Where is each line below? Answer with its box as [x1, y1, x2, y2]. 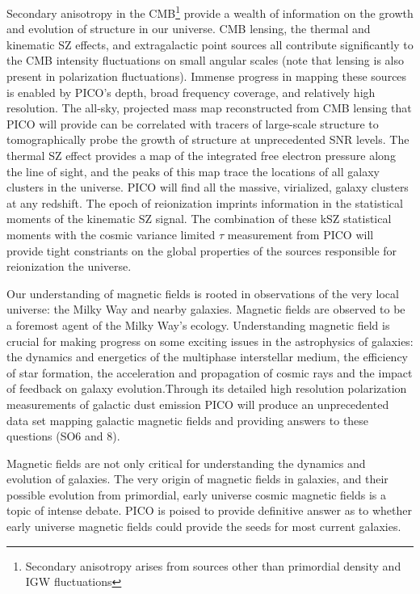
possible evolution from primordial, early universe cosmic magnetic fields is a [6, 486, 387, 503]
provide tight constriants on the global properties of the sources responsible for [6, 242, 397, 259]
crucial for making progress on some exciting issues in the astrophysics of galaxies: [6, 332, 414, 349]
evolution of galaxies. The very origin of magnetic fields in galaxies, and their [6, 470, 388, 487]
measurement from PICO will [227, 225, 374, 242]
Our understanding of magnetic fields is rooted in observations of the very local [6, 284, 399, 301]
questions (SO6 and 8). [6, 428, 120, 444]
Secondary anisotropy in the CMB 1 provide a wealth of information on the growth [6, 2, 414, 21]
